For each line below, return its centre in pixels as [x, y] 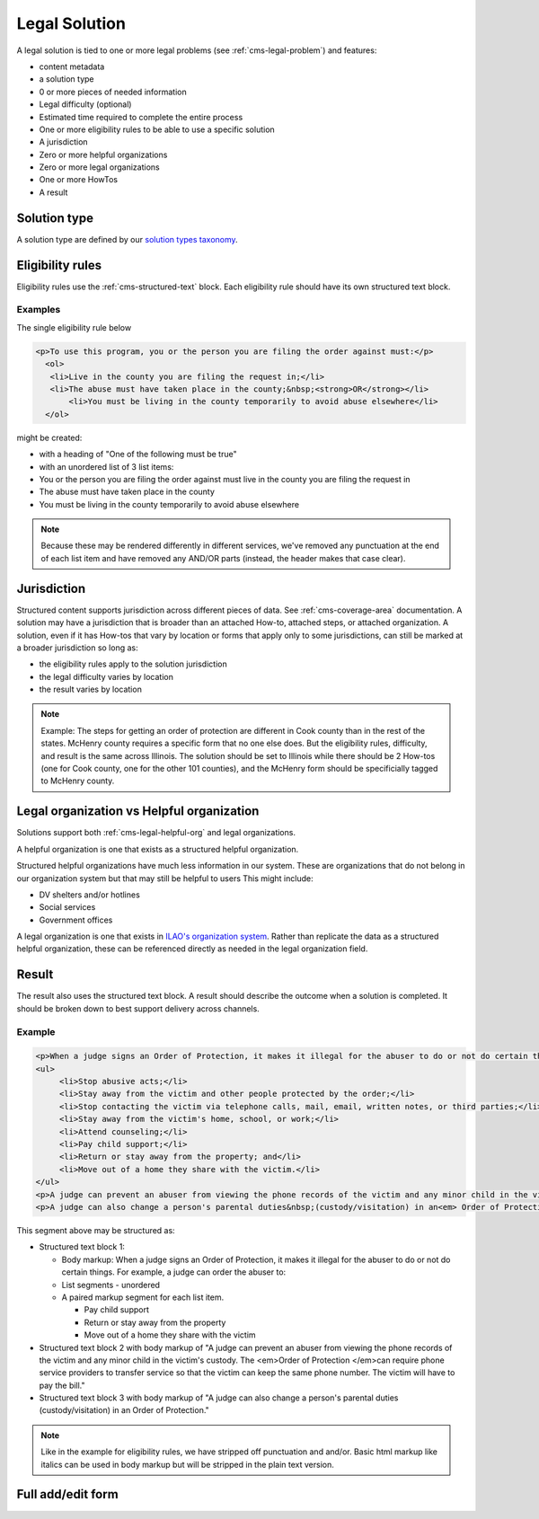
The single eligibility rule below [74, 327]
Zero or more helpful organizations [103, 155]
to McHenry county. [78, 781]
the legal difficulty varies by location [106, 676]
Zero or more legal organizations [100, 167]
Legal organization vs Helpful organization [138, 812]
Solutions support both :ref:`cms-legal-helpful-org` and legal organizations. [156, 833]
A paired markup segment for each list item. [143, 1297]
